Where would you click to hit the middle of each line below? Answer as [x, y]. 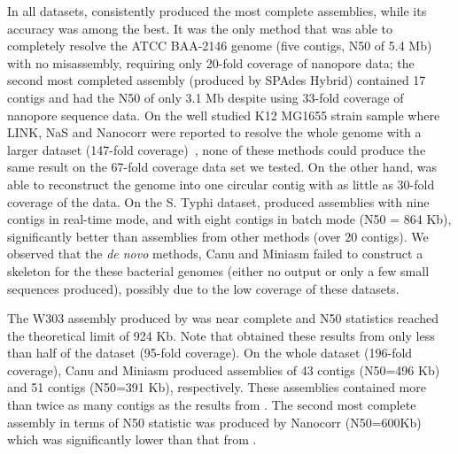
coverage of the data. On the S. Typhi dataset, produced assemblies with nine [218, 201]
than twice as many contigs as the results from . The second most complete [212, 405]
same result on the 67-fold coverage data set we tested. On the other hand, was [222, 167]
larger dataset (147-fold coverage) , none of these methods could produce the [217, 149]
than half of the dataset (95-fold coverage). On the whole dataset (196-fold [210, 353]
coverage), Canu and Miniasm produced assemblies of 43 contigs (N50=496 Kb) [224, 369]
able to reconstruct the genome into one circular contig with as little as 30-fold [221, 184]
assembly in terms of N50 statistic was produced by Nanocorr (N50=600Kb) [214, 422]
